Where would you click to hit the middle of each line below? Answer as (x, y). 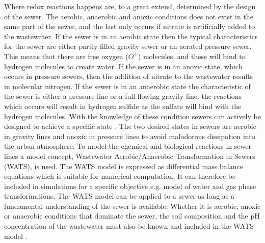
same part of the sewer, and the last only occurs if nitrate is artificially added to (130, 26)
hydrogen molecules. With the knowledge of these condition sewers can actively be (132, 116)
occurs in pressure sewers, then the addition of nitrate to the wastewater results (129, 76)
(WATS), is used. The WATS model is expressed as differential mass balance (124, 166)
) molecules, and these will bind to (192, 56)
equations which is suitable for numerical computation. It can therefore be (120, 176)
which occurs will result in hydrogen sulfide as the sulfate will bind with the (123, 106)
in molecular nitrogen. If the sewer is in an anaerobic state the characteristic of (127, 86)
